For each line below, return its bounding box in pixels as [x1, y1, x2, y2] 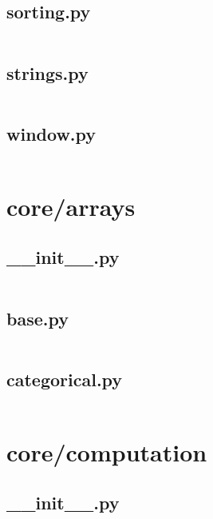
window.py [6, 121, 97, 146]
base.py [6, 305, 69, 330]
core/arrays [6, 190, 136, 222]
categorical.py [6, 366, 123, 391]
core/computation [6, 435, 207, 468]
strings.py [6, 60, 89, 85]
